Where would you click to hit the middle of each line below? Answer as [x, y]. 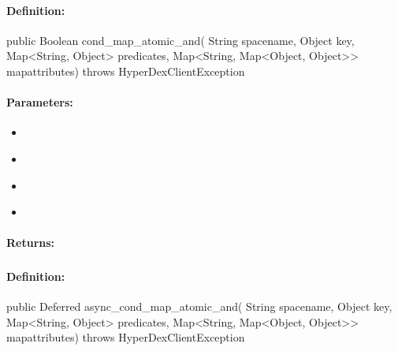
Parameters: [40, 102]
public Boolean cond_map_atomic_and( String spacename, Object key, [180, 40]
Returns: [31, 243]
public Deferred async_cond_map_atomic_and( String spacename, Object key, [199, 306]
